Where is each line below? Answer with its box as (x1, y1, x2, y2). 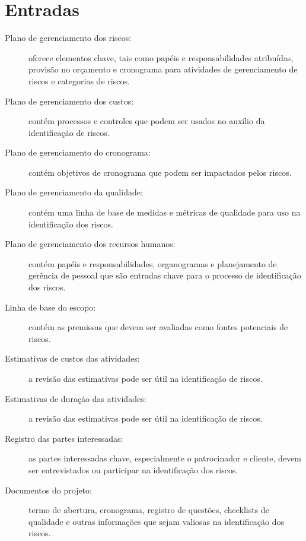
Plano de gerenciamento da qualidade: (5, 186, 143, 198)
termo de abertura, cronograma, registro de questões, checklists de (28, 504, 269, 516)
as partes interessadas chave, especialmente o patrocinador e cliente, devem (28, 452, 301, 464)
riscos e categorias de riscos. (28, 74, 130, 87)
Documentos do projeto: (5, 483, 92, 496)
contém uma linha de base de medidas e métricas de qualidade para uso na (28, 206, 301, 219)
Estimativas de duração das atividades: (5, 392, 146, 404)
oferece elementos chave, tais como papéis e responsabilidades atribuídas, (28, 51, 294, 64)
